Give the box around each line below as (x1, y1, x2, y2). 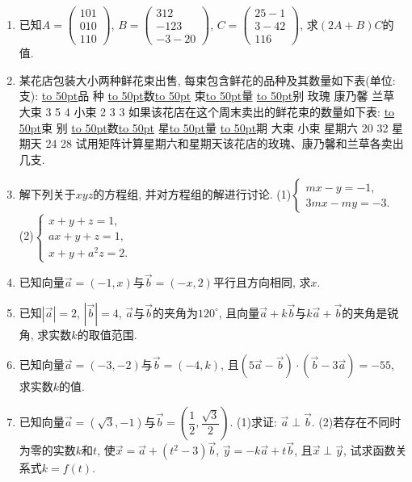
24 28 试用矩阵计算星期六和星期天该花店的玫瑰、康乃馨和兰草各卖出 (45, 135, 404, 152)
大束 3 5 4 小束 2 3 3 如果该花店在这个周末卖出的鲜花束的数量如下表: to (19, 103, 395, 119)
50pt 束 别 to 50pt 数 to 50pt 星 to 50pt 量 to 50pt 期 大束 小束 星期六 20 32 (19, 119, 389, 136)
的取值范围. (77, 325, 137, 342)
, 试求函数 (343, 442, 396, 459)
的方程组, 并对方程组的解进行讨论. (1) (93, 186, 292, 203)
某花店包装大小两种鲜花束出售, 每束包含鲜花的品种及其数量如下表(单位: (19, 71, 396, 88)
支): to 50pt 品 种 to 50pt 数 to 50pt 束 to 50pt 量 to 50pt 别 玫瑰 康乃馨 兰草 (19, 87, 395, 104)
